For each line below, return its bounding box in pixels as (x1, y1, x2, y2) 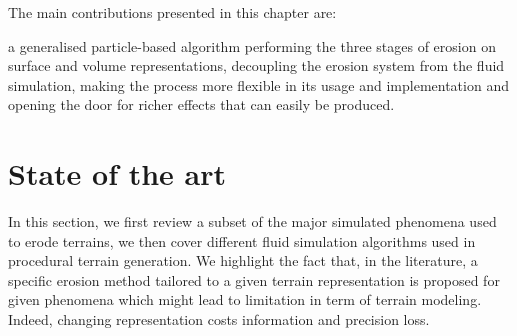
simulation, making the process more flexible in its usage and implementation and (8, 74, 509, 95)
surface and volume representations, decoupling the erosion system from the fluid (8, 55, 505, 76)
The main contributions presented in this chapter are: (8, 2, 337, 22)
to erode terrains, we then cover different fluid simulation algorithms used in (8, 230, 476, 251)
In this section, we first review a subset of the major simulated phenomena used (8, 211, 497, 232)
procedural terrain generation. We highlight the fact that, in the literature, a (8, 250, 478, 271)
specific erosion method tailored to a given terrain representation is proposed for (8, 269, 500, 290)
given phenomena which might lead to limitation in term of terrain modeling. (8, 289, 482, 310)
